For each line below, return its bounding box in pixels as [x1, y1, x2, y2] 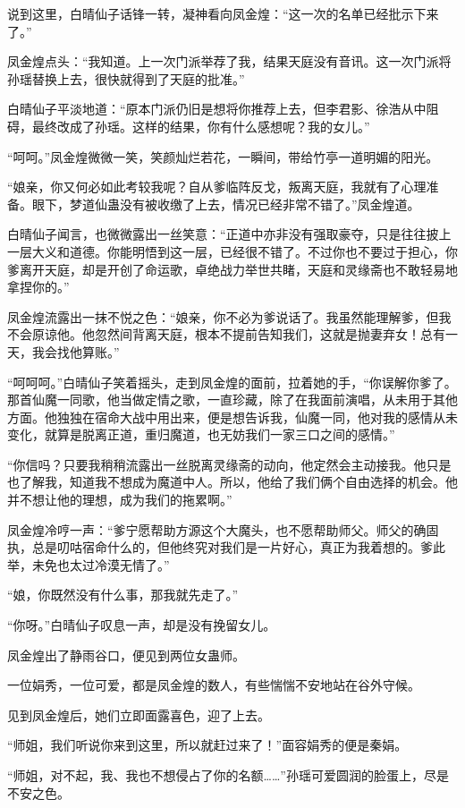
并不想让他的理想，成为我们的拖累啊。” [7, 490, 232, 509]
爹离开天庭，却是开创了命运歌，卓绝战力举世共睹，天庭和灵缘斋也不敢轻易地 [7, 259, 458, 278]
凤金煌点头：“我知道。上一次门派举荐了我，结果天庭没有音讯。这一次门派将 [7, 52, 452, 71]
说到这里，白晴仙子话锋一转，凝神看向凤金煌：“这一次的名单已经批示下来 [7, 4, 439, 22]
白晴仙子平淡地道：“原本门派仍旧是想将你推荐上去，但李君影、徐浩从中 [7, 99, 427, 118]
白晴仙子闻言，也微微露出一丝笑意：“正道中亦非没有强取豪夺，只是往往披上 [7, 225, 452, 243]
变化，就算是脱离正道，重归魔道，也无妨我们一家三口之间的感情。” [7, 425, 395, 444]
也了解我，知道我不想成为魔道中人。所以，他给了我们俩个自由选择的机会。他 [7, 472, 458, 491]
